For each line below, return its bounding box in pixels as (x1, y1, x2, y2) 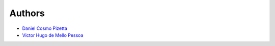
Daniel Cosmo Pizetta (22, 25, 67, 31)
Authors (9, 8, 45, 19)
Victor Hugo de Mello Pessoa (22, 32, 84, 38)
